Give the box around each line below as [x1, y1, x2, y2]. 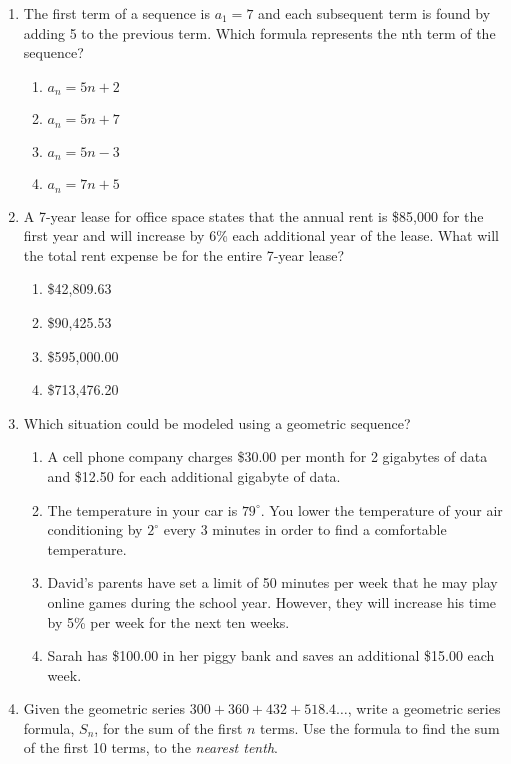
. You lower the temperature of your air [260, 499, 503, 520]
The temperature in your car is [47, 499, 238, 520]
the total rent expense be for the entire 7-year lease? [23, 244, 345, 265]
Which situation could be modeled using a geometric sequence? [23, 412, 411, 433]
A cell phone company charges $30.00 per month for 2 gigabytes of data [47, 446, 488, 467]
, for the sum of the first [94, 717, 243, 738]
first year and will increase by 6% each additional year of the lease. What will [23, 225, 499, 246]
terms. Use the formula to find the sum [260, 717, 500, 738]
